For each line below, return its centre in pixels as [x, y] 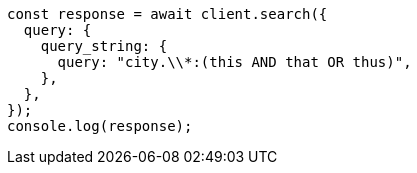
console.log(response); [100, 126]
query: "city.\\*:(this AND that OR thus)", [234, 62]
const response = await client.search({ [167, 14]
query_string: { [104, 46]
